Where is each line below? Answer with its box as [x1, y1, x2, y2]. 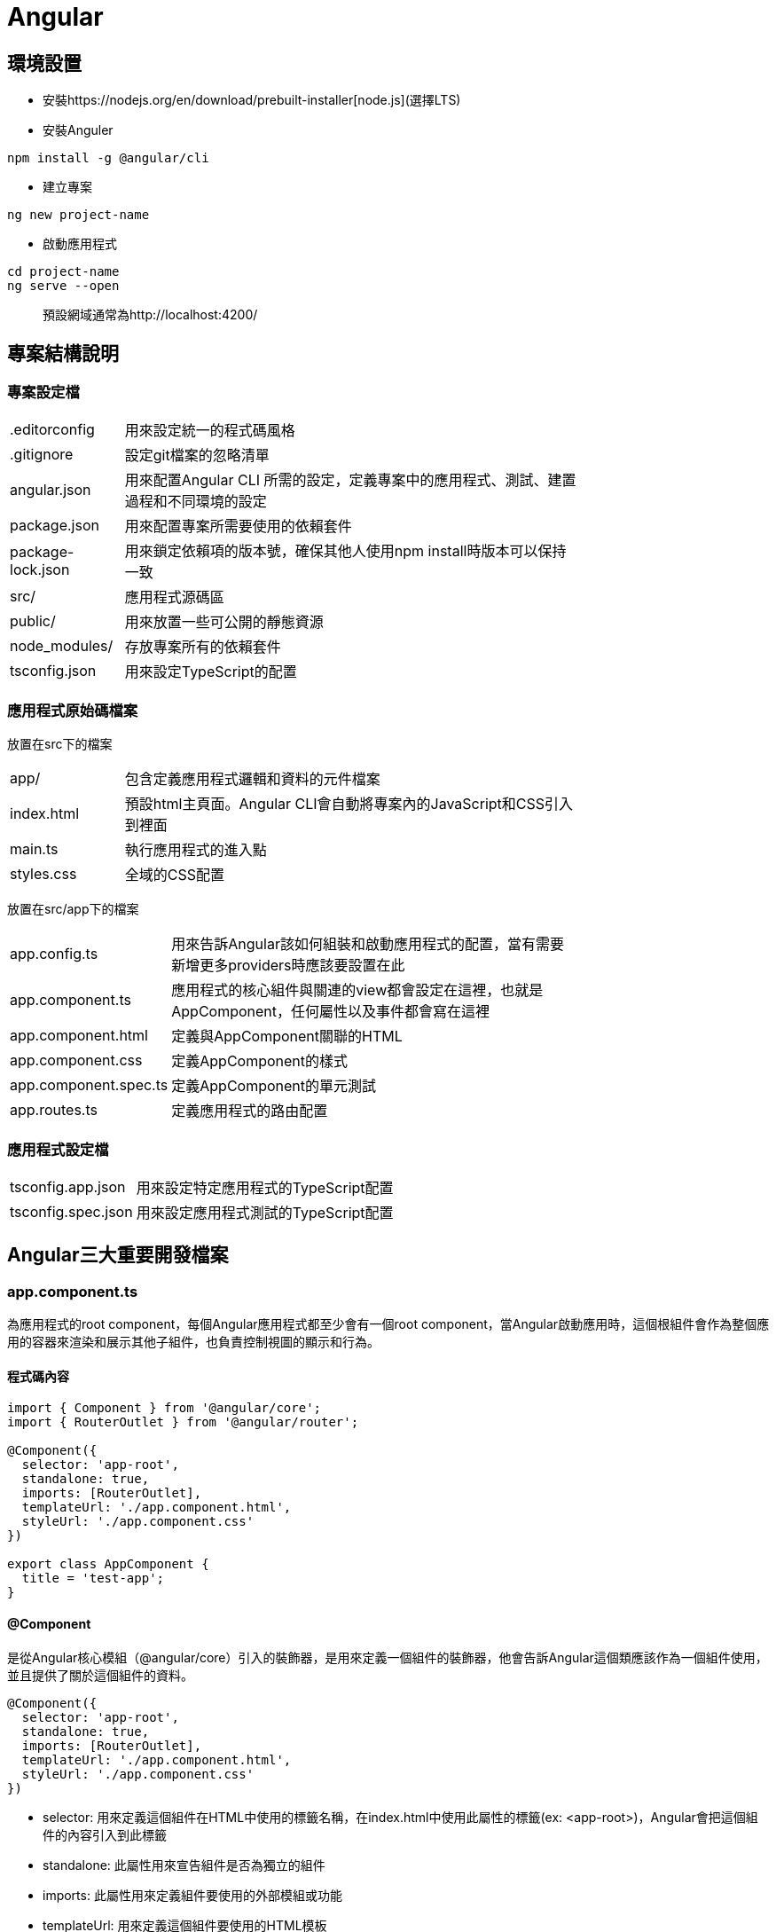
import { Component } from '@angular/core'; [7, 1401, 322, 1416]
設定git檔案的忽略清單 [124, 446, 270, 465]
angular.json [10, 481, 91, 499]
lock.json [10, 561, 70, 579]
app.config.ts [10, 945, 98, 963]
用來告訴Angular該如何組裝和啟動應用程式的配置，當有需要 [171, 935, 564, 954]
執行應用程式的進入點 [124, 841, 267, 860]
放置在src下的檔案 [7, 736, 113, 752]
